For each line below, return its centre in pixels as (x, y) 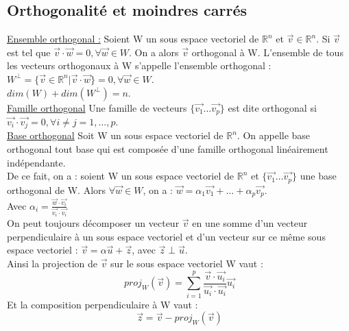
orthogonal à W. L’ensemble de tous (267, 52)
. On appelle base (274, 135)
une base (318, 176)
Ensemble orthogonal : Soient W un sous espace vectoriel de (133, 39)
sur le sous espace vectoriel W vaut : (187, 263)
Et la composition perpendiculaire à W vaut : (103, 304)
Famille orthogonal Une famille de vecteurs (97, 107)
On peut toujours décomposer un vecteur (93, 223)
